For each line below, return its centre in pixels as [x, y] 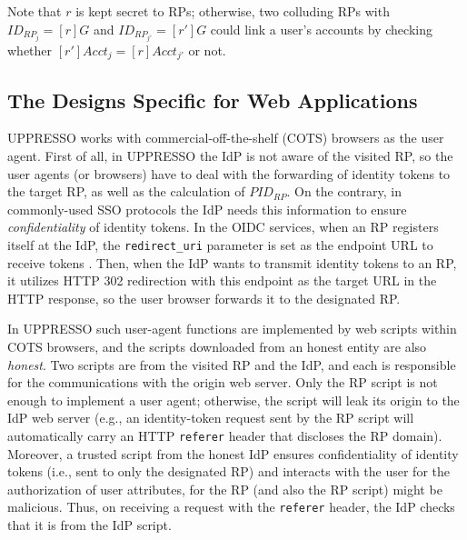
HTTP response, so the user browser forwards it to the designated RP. [204, 298]
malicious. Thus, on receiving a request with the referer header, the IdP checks [231, 507]
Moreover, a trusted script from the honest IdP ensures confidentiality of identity [233, 453]
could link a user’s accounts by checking [321, 29]
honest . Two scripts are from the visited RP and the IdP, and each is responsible [232, 364]
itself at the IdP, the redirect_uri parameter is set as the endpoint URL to [220, 244]
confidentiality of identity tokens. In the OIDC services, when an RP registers [223, 227]
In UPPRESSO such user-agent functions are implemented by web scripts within [232, 329]
